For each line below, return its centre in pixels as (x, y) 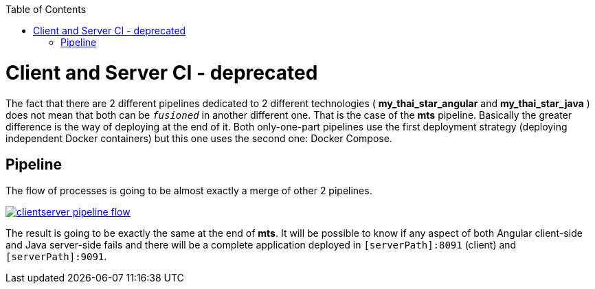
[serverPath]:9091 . (56, 257)
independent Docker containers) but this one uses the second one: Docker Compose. (199, 138)
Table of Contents (46, 9)
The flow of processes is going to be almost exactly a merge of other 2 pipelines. (189, 191)
